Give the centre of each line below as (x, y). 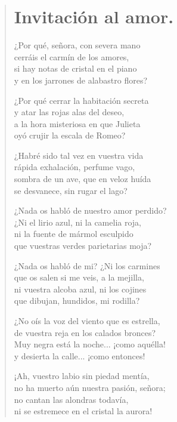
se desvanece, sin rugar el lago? (71, 190)
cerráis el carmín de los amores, (72, 56)
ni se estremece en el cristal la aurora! (83, 411)
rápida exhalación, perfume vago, (74, 167)
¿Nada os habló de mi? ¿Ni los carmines (87, 265)
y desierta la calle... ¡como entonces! (80, 355)
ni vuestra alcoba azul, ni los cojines (80, 289)
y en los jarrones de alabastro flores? (81, 80)
